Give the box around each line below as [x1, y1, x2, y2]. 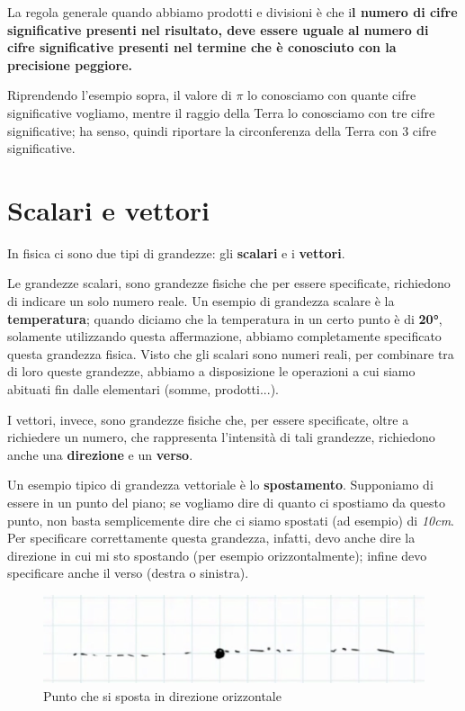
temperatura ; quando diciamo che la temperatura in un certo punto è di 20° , [7, 309, 443, 328]
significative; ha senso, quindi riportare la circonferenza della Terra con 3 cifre [7, 121, 436, 139]
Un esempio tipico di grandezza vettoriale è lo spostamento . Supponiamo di [7, 475, 434, 494]
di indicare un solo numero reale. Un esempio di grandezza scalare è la [7, 292, 395, 310]
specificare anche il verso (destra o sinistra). [7, 563, 249, 582]
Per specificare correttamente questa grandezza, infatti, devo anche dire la [7, 528, 416, 547]
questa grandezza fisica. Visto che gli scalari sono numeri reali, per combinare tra [7, 344, 454, 363]
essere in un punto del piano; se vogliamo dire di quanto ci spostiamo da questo [7, 493, 446, 511]
